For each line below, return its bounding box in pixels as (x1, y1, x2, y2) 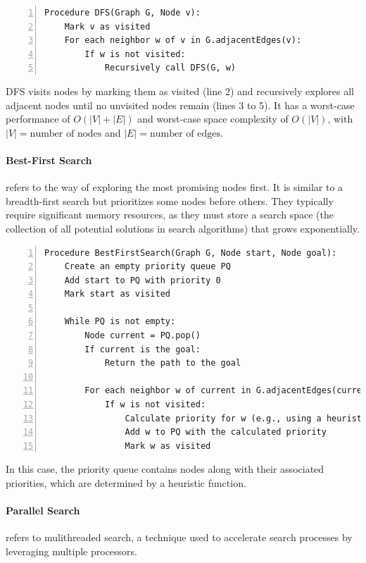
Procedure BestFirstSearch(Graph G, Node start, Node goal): (44, 247, 337, 258)
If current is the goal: (84, 344, 201, 354)
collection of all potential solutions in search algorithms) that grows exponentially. (6, 221, 360, 235)
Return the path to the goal (104, 358, 241, 369)
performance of (6, 111, 70, 126)
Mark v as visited (64, 21, 151, 32)
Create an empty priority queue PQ (64, 261, 231, 272)
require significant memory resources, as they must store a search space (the (6, 207, 334, 222)
